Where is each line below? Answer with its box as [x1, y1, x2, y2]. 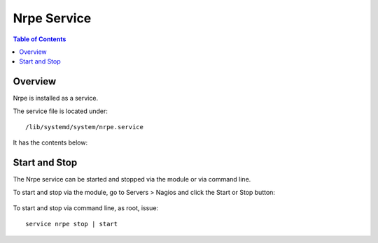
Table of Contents [13, 35, 66, 43]
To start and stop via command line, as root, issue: [13, 204, 159, 212]
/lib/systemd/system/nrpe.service [25, 123, 143, 131]
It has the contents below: [13, 138, 87, 147]
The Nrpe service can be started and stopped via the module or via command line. [13, 175, 251, 184]
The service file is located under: [13, 107, 108, 115]
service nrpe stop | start [25, 220, 118, 228]
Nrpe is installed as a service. [13, 94, 98, 103]
